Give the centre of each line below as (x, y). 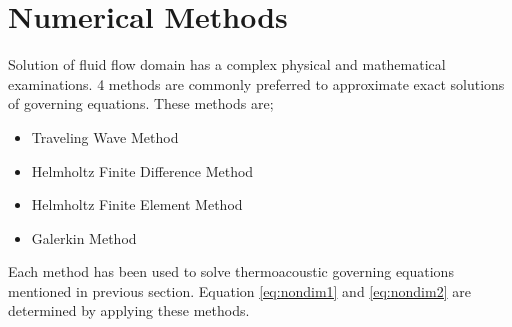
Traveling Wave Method (105, 136)
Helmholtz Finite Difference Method (142, 170)
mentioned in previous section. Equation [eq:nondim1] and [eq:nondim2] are (239, 290)
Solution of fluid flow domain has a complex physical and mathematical (227, 64)
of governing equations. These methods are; (141, 103)
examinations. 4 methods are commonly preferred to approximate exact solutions (256, 83)
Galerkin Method (84, 237)
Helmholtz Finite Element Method (137, 204)
